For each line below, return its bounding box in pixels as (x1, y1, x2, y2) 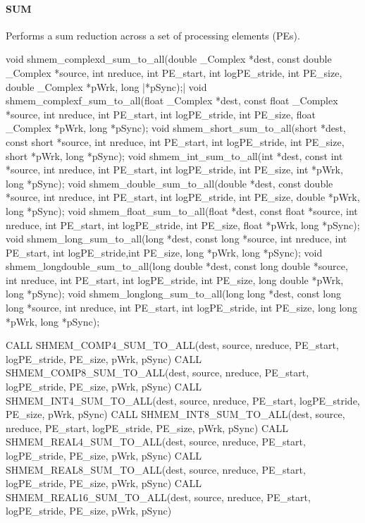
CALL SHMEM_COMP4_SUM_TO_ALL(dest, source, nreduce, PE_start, (6, 338, 339, 352)
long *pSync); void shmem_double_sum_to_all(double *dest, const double (6, 176, 333, 190)
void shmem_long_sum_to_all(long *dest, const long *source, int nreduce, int (6, 231, 347, 246)
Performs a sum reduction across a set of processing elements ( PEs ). (6, 27, 300, 42)
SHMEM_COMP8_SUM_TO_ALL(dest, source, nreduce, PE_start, (6, 365, 309, 380)
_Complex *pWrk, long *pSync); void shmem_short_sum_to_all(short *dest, (6, 121, 346, 135)
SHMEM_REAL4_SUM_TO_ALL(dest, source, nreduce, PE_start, (6, 434, 306, 449)
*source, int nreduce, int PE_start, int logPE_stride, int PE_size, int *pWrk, (6, 162, 343, 177)
